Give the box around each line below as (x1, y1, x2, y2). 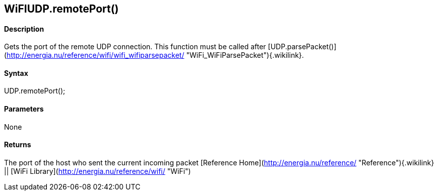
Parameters (4, 105, 44, 114)
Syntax (4, 68, 28, 77)
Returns (4, 140, 31, 149)
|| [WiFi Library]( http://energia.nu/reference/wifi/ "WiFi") (4, 166, 191, 175)
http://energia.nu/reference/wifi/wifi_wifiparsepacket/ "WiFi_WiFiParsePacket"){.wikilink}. (7, 51, 304, 60)
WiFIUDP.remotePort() (4, 3, 119, 15)
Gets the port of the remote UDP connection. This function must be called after (4, 42, 266, 51)
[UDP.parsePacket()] (268, 42, 337, 51)
